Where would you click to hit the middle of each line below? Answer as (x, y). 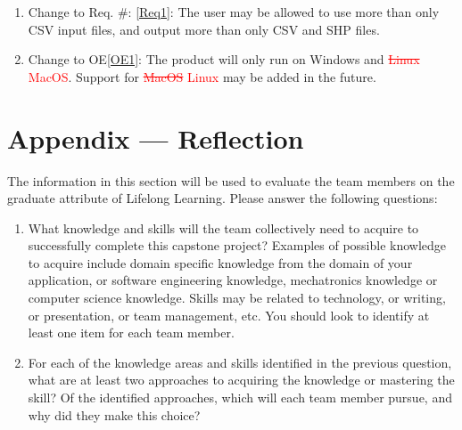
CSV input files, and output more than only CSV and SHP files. (204, 29)
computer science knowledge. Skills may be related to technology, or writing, (237, 298)
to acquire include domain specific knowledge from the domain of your (220, 262)
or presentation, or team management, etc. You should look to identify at (229, 315)
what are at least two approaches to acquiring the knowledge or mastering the (241, 380)
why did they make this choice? (114, 414)
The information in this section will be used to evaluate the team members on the (231, 180)
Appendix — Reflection (156, 138)
